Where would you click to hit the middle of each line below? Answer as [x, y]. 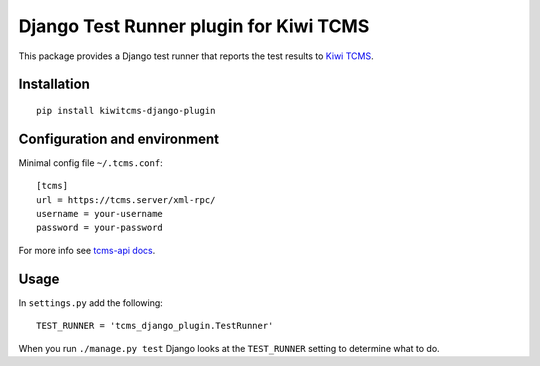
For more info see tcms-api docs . [87, 250]
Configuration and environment [119, 138]
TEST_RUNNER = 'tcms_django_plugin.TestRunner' [155, 326]
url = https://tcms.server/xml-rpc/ [126, 199]
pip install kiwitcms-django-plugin [126, 110]
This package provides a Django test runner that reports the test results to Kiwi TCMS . [196, 56]
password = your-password [100, 228]
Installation [54, 84]
